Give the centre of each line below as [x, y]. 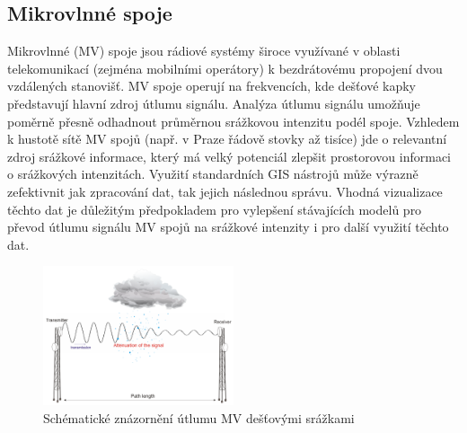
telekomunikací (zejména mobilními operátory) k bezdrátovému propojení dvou [225, 68]
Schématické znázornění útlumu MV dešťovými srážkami [199, 417]
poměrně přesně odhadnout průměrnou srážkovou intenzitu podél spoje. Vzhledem [233, 121]
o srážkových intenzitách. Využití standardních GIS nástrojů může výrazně [213, 174]
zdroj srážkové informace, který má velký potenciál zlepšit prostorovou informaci [229, 156]
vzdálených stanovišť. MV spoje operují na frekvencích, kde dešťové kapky [212, 86]
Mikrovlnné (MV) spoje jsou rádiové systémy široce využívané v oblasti [204, 51]
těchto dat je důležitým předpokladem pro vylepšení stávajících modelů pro [215, 209]
